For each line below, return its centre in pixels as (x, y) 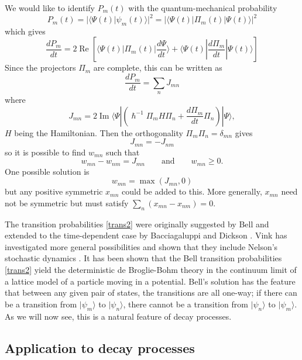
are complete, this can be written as (158, 67)
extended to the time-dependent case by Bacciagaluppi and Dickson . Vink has (146, 235)
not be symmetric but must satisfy (67, 202)
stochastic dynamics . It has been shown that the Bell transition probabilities (143, 258)
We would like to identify (50, 8)
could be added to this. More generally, (192, 191)
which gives (25, 31)
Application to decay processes (100, 347)
